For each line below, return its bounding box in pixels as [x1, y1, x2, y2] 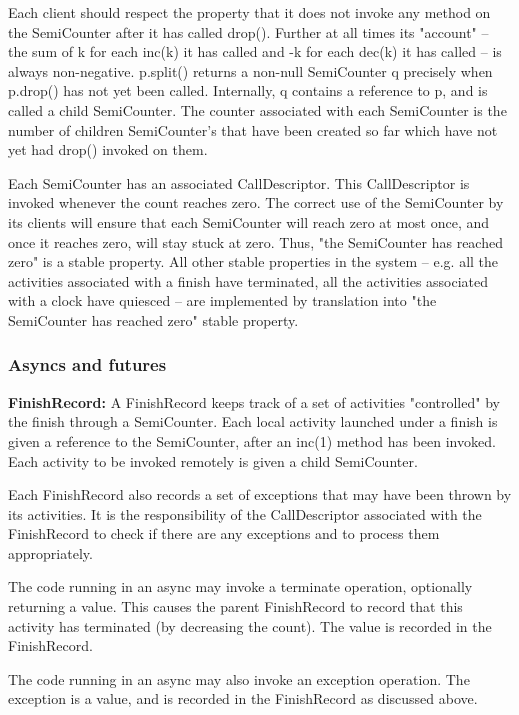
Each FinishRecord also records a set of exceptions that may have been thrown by [8, 484, 512, 505]
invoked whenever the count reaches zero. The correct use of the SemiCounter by [8, 192, 504, 213]
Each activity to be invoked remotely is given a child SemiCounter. [8, 450, 418, 471]
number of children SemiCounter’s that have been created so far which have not [8, 119, 498, 140]
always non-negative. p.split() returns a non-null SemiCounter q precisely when [8, 60, 493, 81]
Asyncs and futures [8, 352, 167, 377]
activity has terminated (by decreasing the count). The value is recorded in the [8, 615, 492, 636]
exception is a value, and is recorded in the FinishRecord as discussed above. [8, 688, 478, 709]
